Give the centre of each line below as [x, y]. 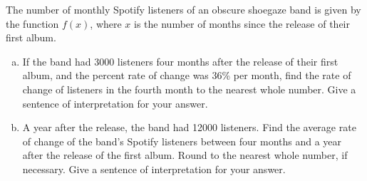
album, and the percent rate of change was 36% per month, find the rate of [187, 75]
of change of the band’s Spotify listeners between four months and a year [182, 141]
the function [32, 23]
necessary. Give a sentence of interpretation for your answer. [154, 169]
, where [106, 23]
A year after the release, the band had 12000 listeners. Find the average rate [189, 127]
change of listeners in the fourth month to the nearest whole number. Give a [189, 89]
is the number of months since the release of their [242, 23]
